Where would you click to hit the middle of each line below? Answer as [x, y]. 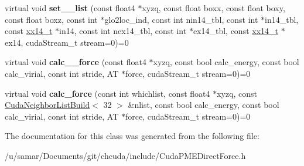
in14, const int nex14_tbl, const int [123, 31]
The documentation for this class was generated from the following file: [132, 136]
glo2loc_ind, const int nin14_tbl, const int [181, 19]
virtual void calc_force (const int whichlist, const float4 [107, 93]
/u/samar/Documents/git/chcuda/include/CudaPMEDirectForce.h [125, 155]
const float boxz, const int [51, 19]
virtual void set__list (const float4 [70, 8]
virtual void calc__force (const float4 [76, 62]
